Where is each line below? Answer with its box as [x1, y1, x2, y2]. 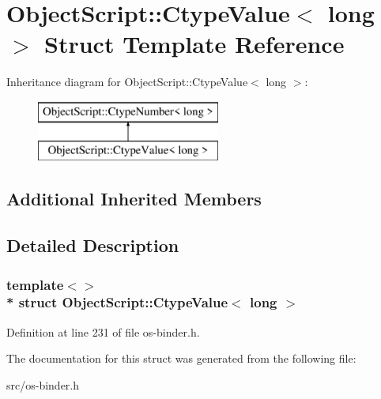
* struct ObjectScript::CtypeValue [6, 292, 228, 312]
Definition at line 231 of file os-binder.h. [6, 323, 200, 340]
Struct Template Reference [44, 28, 345, 60]
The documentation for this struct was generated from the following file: [6, 350, 356, 367]
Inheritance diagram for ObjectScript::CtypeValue [6, 73, 248, 90]
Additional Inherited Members [6, 186, 262, 211]
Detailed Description [6, 233, 179, 258]
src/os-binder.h [6, 376, 80, 393]
